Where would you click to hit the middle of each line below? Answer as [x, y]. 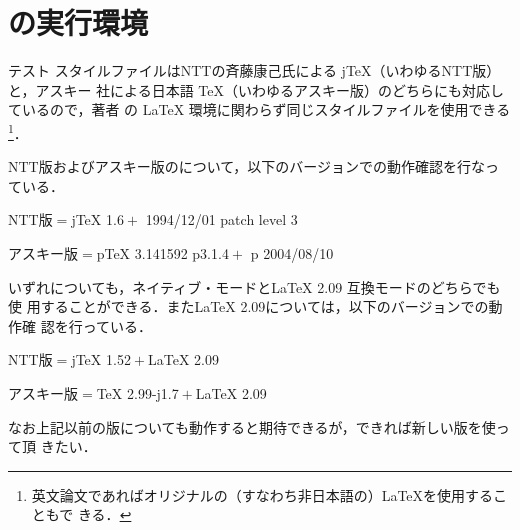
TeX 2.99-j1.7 [137, 392]
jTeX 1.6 [97, 219]
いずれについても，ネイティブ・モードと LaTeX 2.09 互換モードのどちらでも [254, 286]
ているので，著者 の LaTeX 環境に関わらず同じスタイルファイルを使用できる [259, 109]
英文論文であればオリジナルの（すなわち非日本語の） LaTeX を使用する [262, 494]
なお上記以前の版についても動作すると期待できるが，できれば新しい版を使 [252, 426]
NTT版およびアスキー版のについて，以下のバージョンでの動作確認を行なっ [254, 166]
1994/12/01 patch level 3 [221, 219]
